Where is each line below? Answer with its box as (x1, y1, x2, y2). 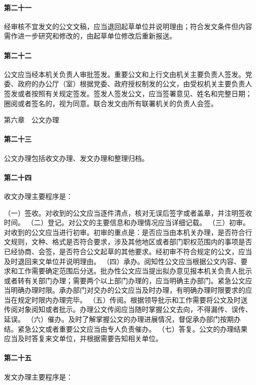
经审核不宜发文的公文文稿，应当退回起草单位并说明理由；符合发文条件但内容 (4, 21, 252, 31)
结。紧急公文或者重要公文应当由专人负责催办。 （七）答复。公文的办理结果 (4, 323, 248, 334)
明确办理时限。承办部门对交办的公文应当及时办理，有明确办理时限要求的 (10, 285, 245, 295)
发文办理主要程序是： (4, 371, 73, 382)
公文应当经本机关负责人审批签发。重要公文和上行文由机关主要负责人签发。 (4, 69, 245, 79)
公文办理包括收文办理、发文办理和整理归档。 (4, 153, 149, 163)
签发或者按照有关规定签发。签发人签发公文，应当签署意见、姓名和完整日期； (4, 88, 252, 98)
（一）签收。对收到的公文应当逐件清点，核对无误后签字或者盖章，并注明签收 (4, 207, 252, 218)
